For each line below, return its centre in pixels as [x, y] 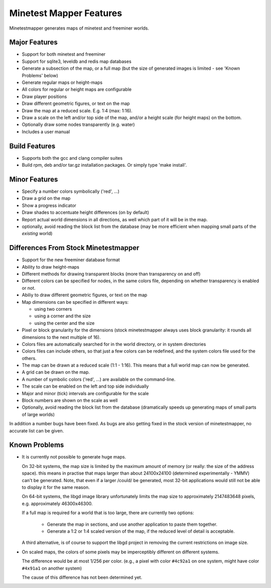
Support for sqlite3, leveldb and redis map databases [77, 61]
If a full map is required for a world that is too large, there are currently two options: [108, 513]
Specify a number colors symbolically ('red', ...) [71, 191]
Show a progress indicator [49, 205]
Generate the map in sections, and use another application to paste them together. [132, 524]
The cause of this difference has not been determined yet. [82, 577]
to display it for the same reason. [56, 488]
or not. [29, 288]
